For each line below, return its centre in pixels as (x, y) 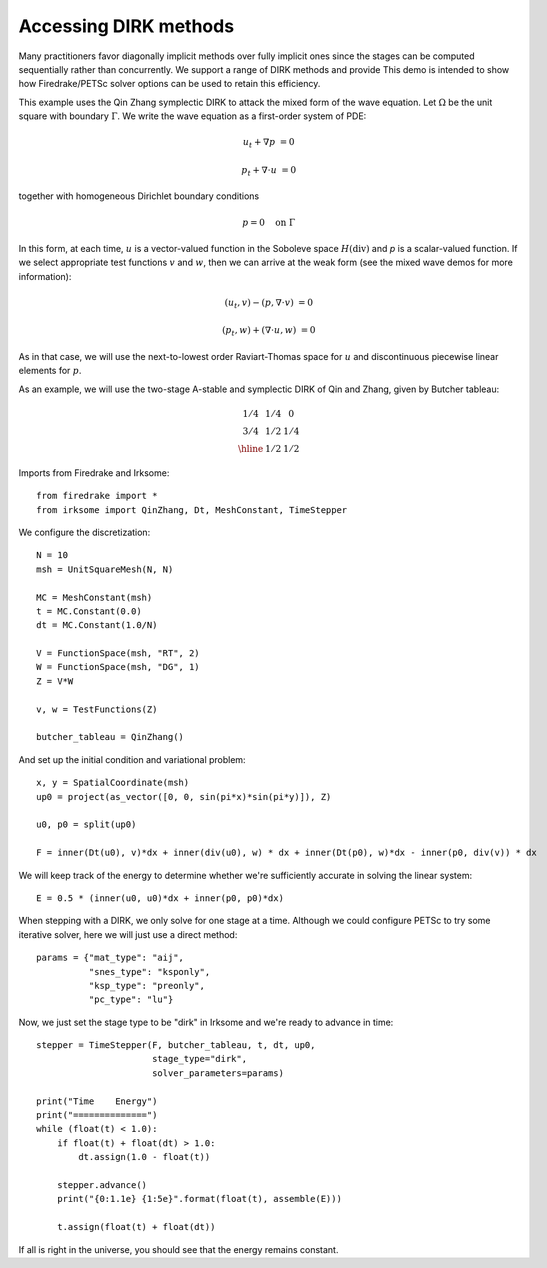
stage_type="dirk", (199, 1059)
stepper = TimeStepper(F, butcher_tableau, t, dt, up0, (176, 1045)
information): (45, 276)
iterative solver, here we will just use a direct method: (128, 934)
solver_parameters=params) (218, 1073)
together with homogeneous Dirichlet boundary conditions (139, 196)
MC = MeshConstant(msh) (94, 597)
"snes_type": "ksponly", (149, 971)
